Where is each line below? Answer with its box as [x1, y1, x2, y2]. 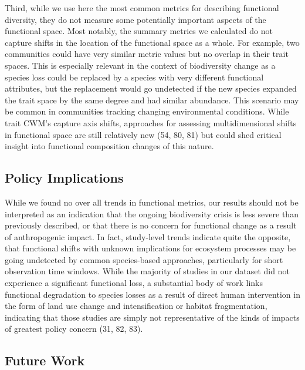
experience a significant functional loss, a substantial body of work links [5, 277, 263, 289]
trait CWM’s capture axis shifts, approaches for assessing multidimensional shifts [5, 116, 297, 129]
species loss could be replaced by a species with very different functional [5, 70, 264, 83]
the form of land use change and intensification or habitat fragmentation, [5, 300, 267, 312]
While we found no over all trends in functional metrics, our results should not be [5, 196, 299, 208]
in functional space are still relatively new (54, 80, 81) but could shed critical [5, 128, 282, 140]
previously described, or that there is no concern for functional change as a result [5, 219, 297, 231]
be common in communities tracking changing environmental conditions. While [5, 105, 289, 117]
